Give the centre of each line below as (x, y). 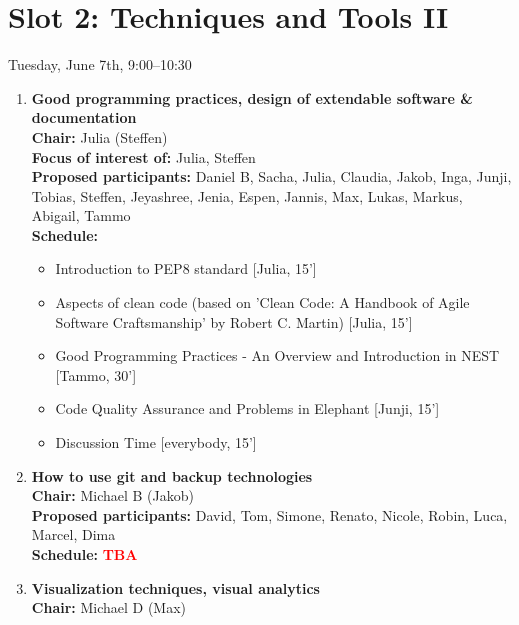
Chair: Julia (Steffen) (99, 136)
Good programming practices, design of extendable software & (252, 97)
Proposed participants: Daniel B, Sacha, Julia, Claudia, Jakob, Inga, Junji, (271, 176)
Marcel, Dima (73, 534)
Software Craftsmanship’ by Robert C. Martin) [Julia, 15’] (234, 321)
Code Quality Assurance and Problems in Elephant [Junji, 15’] (247, 408)
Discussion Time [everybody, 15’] (156, 442)
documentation (84, 117)
